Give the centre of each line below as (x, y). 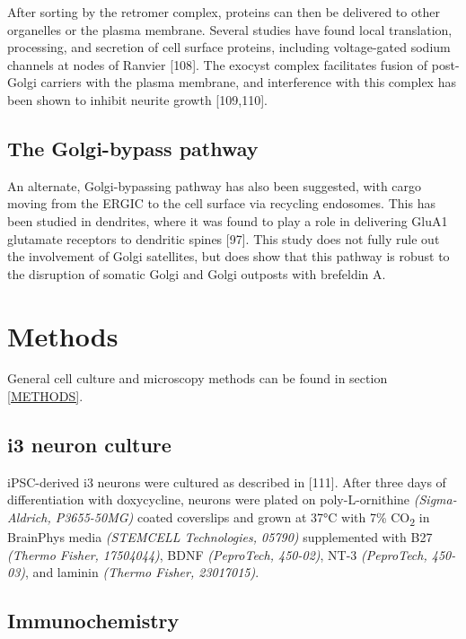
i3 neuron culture (89, 445)
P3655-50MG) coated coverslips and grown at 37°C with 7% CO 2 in (242, 518)
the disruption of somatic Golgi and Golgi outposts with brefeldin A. (197, 273)
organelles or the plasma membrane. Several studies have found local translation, (230, 29)
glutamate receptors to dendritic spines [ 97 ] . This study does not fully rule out (224, 238)
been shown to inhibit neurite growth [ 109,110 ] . (137, 99)
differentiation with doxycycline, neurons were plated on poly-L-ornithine (209, 499)
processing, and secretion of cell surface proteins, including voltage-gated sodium (229, 47)
